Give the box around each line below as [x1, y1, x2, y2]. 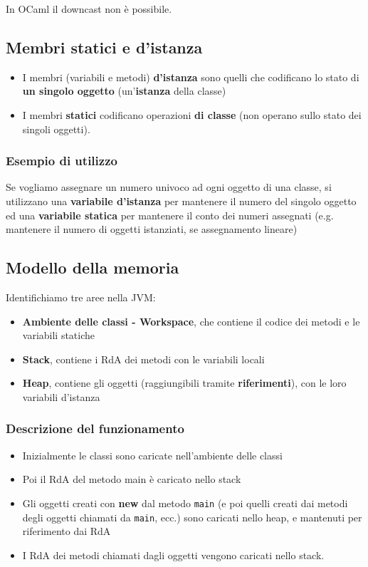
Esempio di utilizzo [6, 152, 117, 170]
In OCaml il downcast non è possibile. [6, 1, 172, 16]
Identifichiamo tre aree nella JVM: [6, 289, 156, 304]
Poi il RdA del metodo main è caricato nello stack [22, 472, 241, 487]
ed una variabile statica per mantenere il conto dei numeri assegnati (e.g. [6, 207, 334, 222]
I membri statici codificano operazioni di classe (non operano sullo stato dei [22, 107, 362, 122]
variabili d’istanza [22, 389, 100, 404]
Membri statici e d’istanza [6, 36, 203, 58]
